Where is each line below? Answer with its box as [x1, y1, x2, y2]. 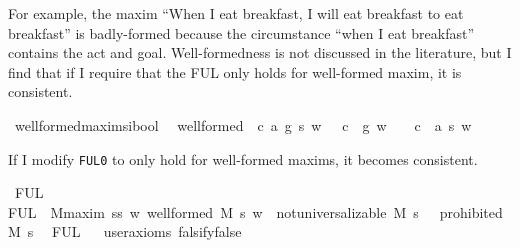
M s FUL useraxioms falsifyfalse [8, 221, 242, 242]
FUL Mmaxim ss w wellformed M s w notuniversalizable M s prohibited [8, 201, 503, 222]
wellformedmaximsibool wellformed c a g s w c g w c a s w [14, 114, 472, 135]
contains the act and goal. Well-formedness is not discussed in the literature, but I [8, 42, 512, 63]
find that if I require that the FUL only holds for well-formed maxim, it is [8, 61, 462, 82]
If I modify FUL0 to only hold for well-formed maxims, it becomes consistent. [8, 148, 478, 169]
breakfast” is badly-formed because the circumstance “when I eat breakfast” [8, 22, 475, 43]
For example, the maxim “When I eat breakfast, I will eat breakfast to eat [8, 3, 464, 23]
